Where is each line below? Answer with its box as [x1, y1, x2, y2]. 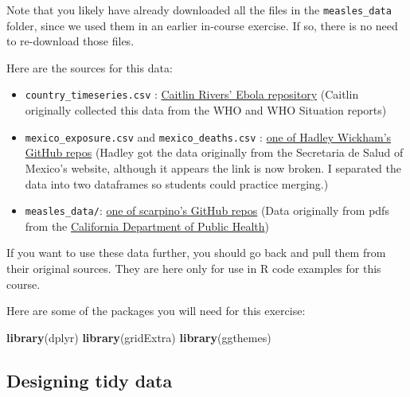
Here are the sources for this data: [6, 59, 173, 76]
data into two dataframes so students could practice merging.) [25, 175, 329, 192]
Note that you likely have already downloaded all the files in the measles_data [6, 2, 392, 18]
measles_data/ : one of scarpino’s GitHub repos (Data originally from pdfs [25, 202, 389, 219]
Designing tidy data [6, 368, 173, 392]
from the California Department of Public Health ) [25, 217, 270, 234]
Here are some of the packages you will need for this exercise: [6, 302, 306, 319]
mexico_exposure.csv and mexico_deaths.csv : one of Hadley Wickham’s [25, 128, 392, 145]
